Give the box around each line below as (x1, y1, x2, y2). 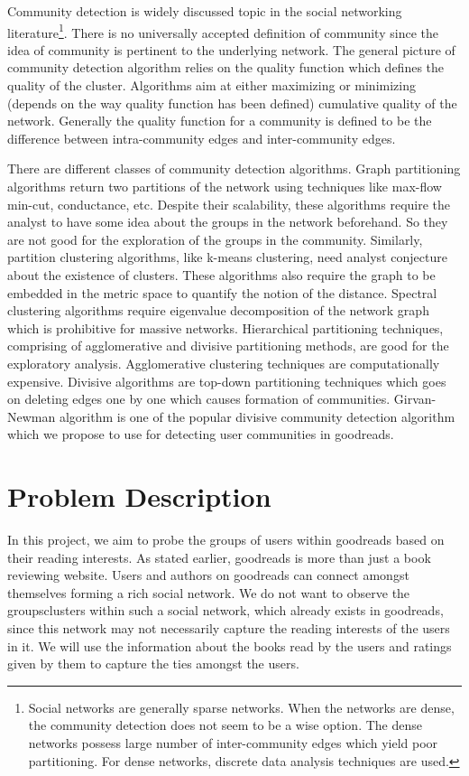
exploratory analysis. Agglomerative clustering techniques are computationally (7, 353, 440, 372)
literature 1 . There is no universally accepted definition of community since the (7, 20, 438, 42)
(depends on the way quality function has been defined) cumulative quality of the (7, 93, 457, 112)
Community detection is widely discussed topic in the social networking (7, 2, 402, 20)
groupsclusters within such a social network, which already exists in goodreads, (7, 601, 444, 620)
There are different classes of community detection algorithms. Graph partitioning (7, 159, 461, 178)
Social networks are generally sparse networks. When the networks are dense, (28, 697, 455, 716)
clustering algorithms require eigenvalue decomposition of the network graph (7, 301, 429, 320)
